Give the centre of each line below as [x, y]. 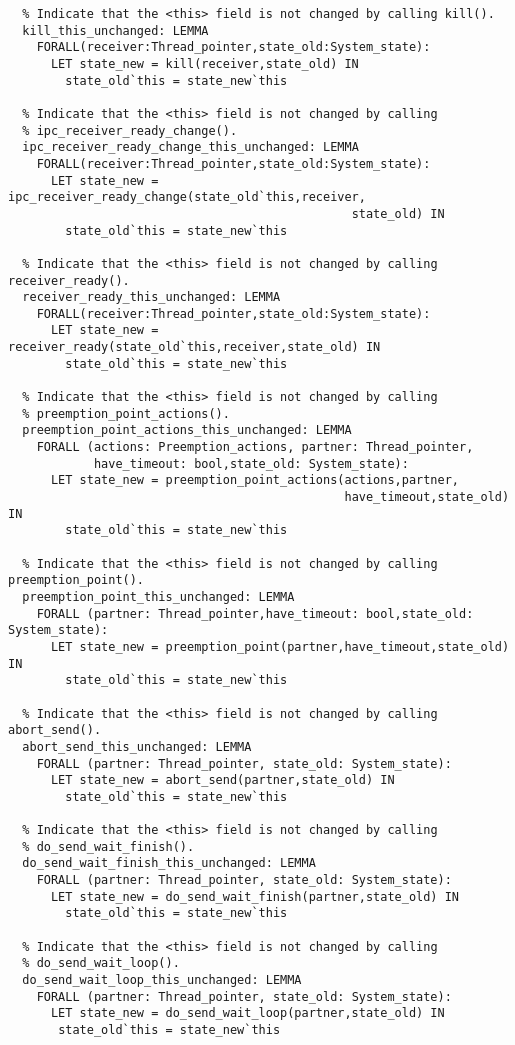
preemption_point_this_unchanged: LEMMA [158, 596]
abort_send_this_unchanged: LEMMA [137, 746]
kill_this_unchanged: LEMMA [115, 30]
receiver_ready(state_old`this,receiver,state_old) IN [194, 347]
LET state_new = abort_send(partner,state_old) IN [222, 780]
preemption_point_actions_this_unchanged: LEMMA [187, 430]
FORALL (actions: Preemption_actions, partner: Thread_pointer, [255, 447]
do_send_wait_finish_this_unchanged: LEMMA [169, 863]
